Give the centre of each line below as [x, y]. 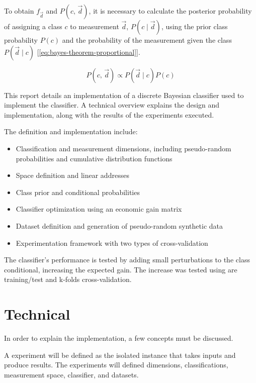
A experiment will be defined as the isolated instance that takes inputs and [120, 355]
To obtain [19, 11]
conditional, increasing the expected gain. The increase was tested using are [121, 269]
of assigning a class [33, 26]
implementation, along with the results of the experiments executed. [109, 114]
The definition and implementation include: [71, 131]
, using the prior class [194, 26]
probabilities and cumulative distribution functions [94, 158]
